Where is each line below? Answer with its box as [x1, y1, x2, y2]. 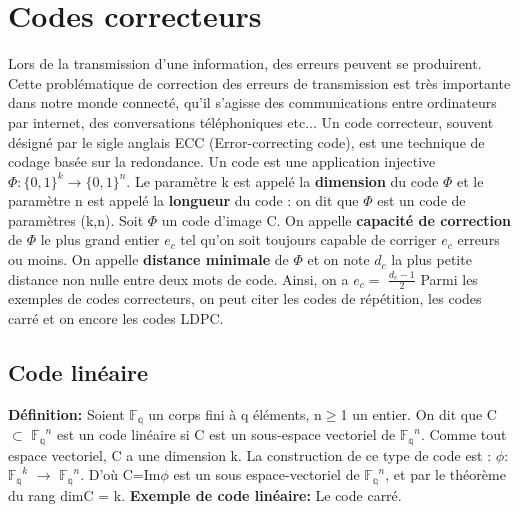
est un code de [377, 190, 466, 211]
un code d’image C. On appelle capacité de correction [161, 209, 512, 230]
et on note [307, 249, 370, 270]
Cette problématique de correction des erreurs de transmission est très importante [8, 72, 511, 93]
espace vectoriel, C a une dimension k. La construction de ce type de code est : [8, 444, 492, 465]
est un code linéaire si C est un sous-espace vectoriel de [56, 424, 396, 445]
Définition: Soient [8, 403, 125, 424]
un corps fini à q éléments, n [148, 403, 322, 424]
